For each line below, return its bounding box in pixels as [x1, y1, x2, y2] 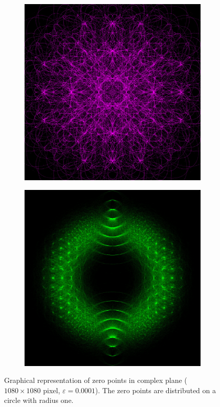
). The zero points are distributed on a [95, 384, 216, 395]
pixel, [43, 384, 60, 395]
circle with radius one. [4, 395, 74, 405]
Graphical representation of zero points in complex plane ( [4, 375, 187, 385]
